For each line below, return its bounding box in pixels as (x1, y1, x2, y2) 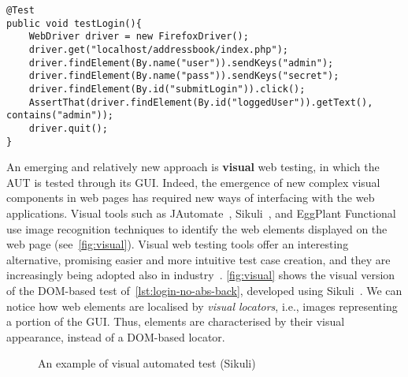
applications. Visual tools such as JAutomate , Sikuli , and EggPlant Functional (6, 205, 396, 221)
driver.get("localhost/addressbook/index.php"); (28, 43, 288, 55)
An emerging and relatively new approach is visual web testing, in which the (6, 159, 380, 175)
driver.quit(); (28, 122, 108, 134)
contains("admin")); (6, 110, 114, 121)
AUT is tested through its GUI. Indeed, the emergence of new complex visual (6, 174, 380, 190)
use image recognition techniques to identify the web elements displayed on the (6, 220, 388, 237)
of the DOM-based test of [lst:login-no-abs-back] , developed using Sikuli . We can (6, 282, 402, 298)
